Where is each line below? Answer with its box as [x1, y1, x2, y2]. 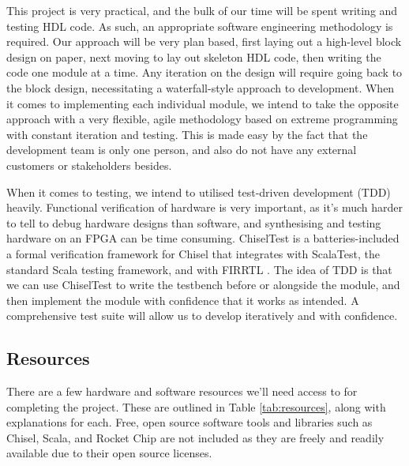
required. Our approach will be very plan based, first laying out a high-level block [6, 33, 402, 50]
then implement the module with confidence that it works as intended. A [6, 291, 359, 308]
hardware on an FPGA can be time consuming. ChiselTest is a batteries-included [6, 230, 400, 246]
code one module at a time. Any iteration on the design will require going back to [6, 64, 403, 81]
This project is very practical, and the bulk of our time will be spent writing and [6, 2, 398, 18]
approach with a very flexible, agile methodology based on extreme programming [6, 111, 398, 127]
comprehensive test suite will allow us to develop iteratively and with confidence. [6, 307, 398, 324]
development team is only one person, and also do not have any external [6, 141, 357, 158]
